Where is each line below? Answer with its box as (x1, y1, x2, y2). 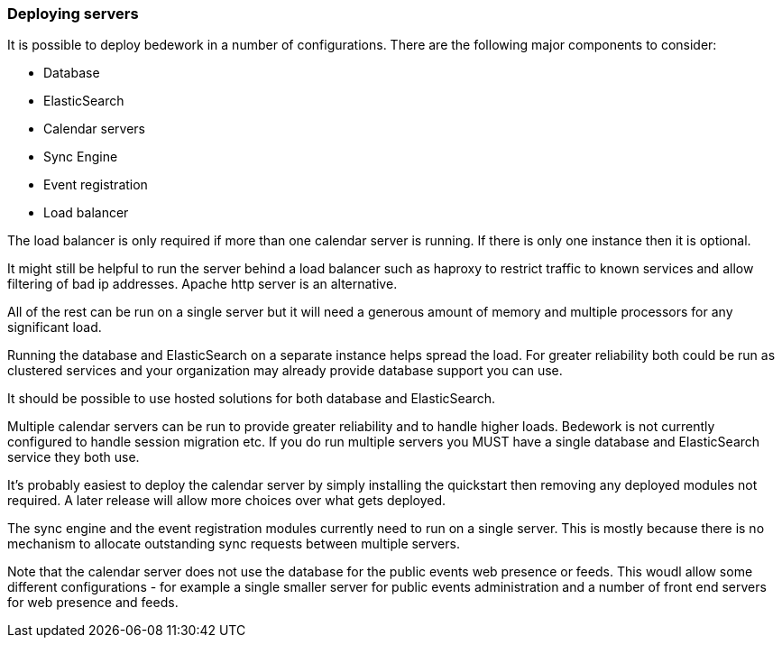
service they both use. (7, 449, 140, 465)
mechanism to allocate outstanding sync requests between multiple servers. (7, 536, 460, 552)
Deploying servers (7, 5, 139, 23)
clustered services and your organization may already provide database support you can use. (7, 363, 563, 379)
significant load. (7, 319, 102, 336)
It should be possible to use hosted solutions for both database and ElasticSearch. (7, 391, 496, 407)
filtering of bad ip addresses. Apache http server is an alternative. (7, 276, 398, 292)
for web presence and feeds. (7, 594, 179, 611)
